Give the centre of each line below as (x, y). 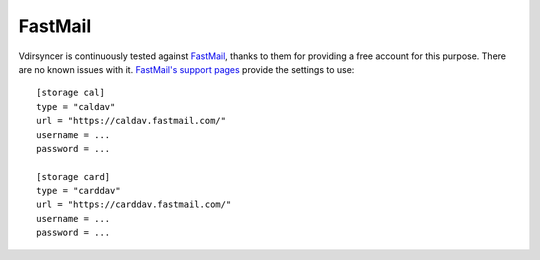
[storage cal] (70, 93)
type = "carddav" (78, 191)
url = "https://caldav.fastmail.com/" (131, 121)
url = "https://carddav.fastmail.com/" (134, 204)
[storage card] (73, 176)
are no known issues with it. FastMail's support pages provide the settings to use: (186, 69)
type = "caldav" (76, 106)
